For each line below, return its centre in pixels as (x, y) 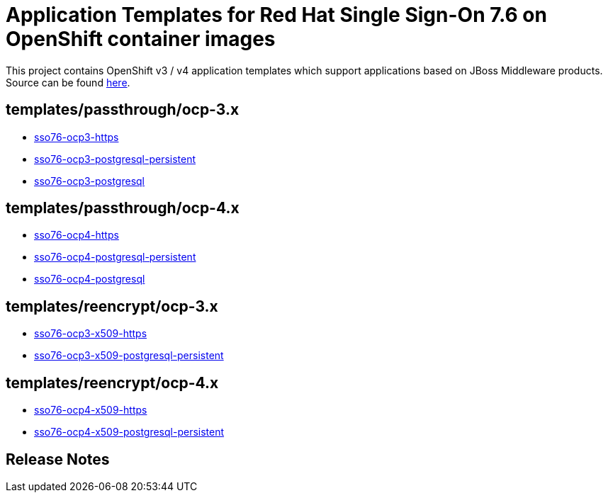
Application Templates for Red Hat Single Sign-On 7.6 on (276, 15)
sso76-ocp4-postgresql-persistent (115, 257)
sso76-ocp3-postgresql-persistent (115, 159)
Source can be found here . (68, 82)
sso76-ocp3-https (77, 137)
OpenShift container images (141, 39)
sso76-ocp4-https (77, 235)
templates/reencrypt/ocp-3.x (112, 306)
